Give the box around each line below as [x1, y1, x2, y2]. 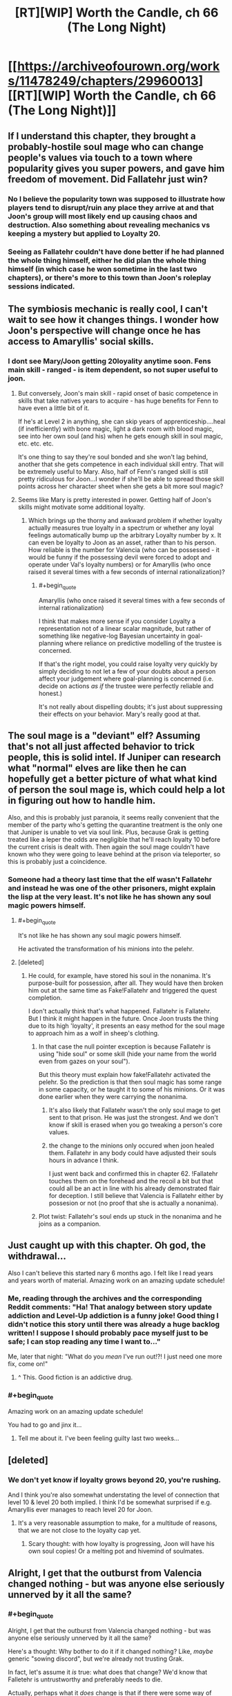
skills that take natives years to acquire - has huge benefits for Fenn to [17, 396, 219, 405]
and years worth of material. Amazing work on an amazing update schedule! [8, 1276, 225, 1284]
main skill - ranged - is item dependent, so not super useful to [8, 365, 218, 374]
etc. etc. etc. [17, 439, 54, 448]
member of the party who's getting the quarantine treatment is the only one [8, 820, 223, 829]
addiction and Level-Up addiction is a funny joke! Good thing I [8, 1311, 219, 1320]
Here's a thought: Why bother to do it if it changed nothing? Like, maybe [8, 1648, 213, 1656]
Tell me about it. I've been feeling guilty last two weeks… [17, 1434, 180, 1443]
